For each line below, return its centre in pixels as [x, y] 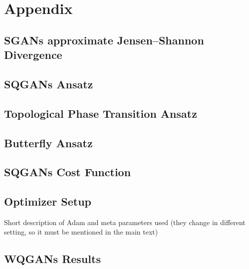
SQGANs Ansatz [49, 84]
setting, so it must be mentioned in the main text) [81, 232]
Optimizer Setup [48, 201]
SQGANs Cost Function [68, 172]
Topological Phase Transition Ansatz [101, 113]
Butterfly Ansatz [48, 142]
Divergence [33, 55]
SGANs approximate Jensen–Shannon [104, 40]
